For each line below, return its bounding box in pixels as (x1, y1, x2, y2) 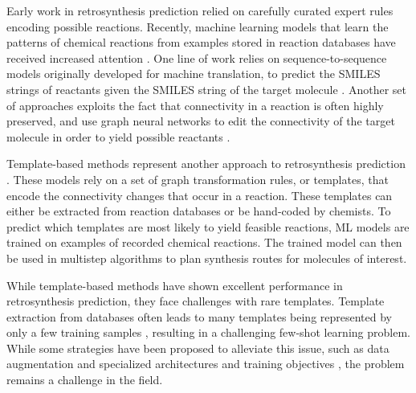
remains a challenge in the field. (6, 371, 163, 388)
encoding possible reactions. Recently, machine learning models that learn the (6, 18, 389, 35)
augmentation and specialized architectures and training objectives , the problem (6, 355, 405, 372)
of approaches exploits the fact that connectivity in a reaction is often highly (6, 96, 384, 113)
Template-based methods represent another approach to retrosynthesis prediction (6, 155, 406, 172)
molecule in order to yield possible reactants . (6, 128, 230, 145)
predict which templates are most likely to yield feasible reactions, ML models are (6, 218, 410, 235)
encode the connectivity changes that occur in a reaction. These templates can (6, 186, 393, 203)
